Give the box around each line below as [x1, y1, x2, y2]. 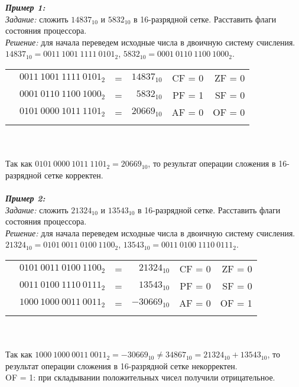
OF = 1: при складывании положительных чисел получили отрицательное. [5, 371, 275, 383]
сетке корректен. [44, 168, 103, 181]
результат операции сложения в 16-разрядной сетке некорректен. [5, 359, 238, 372]
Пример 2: [5, 191, 45, 204]
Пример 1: [5, 1, 45, 13]
